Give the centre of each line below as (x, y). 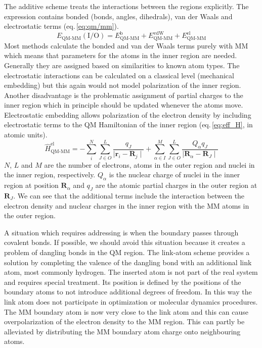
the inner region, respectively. (50, 175)
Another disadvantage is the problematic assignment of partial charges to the (124, 95)
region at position (31, 185)
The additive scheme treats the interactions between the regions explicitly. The (126, 6)
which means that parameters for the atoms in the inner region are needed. (121, 55)
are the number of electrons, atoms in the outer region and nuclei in (149, 164)
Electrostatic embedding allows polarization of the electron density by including (128, 114)
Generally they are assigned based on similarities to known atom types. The (122, 65)
